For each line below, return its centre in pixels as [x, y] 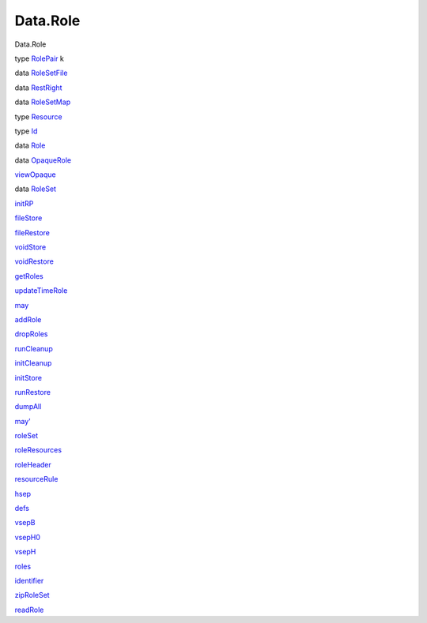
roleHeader [33, 464]
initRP [24, 203]
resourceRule [36, 479]
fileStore [28, 218]
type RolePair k [40, 58]
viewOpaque [35, 175]
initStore [28, 377]
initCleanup [33, 363]
